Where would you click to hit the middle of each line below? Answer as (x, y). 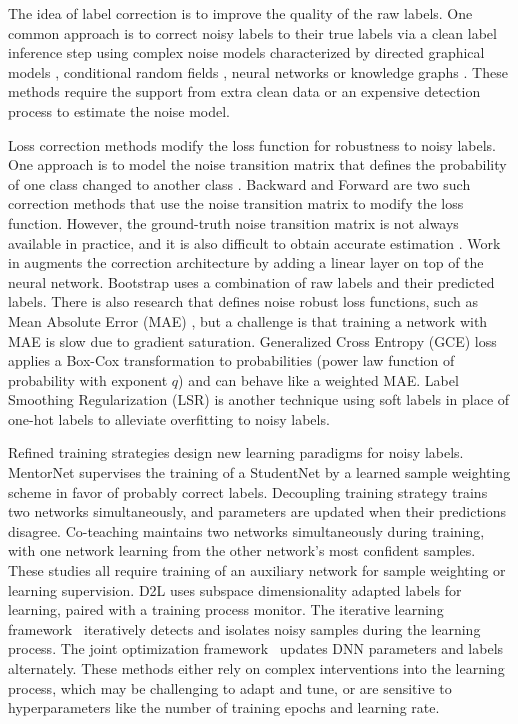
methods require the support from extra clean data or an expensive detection (244, 91)
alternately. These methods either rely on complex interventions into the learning (256, 668)
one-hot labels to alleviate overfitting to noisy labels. (169, 418)
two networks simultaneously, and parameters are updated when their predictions (257, 511)
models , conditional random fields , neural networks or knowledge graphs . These (258, 71)
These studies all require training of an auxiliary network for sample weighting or (257, 570)
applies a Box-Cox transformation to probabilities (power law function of (231, 360)
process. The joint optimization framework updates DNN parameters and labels (256, 648)
